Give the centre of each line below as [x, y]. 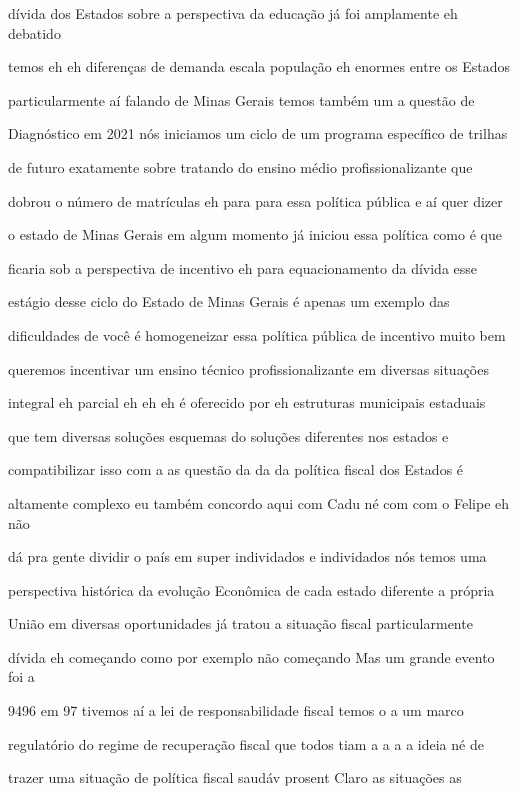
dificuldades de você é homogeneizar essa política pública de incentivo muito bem [257, 334]
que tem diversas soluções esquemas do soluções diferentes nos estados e [228, 435]
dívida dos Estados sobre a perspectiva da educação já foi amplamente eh [233, 13]
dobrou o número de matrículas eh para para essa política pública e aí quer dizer [255, 200]
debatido [34, 32]
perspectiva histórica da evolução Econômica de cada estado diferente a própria [251, 589]
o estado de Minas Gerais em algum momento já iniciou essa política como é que [255, 234]
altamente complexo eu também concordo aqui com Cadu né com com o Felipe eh [259, 502]
